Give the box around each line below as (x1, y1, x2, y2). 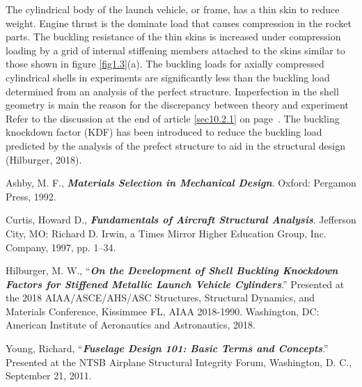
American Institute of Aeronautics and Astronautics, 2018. (6, 317, 255, 332)
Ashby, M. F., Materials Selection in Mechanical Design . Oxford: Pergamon (6, 175, 356, 190)
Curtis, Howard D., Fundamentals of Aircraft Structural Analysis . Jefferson (6, 212, 356, 227)
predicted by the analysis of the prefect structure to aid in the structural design (6, 138, 345, 152)
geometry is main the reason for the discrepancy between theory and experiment (6, 97, 349, 112)
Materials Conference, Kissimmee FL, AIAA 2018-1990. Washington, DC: (6, 303, 320, 318)
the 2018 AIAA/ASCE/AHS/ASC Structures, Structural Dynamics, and (6, 290, 315, 305)
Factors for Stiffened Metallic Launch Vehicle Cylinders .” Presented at (6, 276, 345, 291)
